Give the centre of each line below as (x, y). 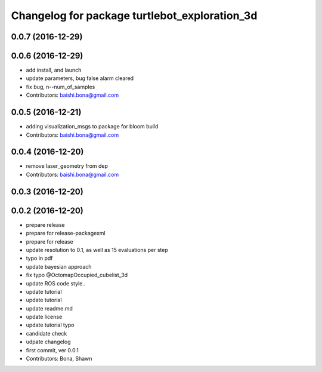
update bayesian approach (59, 266)
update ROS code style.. (56, 283)
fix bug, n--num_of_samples (61, 87)
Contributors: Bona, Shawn (59, 359)
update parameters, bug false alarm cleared (80, 78)
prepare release (45, 225)
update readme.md (49, 308)
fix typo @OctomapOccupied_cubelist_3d (77, 275)
